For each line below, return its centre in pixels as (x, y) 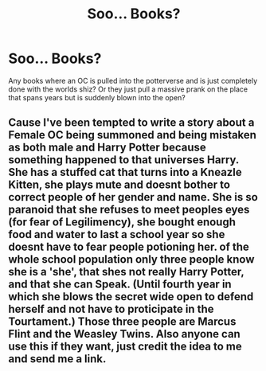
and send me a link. (57, 359)
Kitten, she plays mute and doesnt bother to (119, 185)
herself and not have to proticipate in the (111, 309)
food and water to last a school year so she (117, 234)
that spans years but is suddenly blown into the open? (97, 97)
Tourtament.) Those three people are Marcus (122, 322)
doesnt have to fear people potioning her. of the (129, 247)
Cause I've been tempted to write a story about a (131, 123)
